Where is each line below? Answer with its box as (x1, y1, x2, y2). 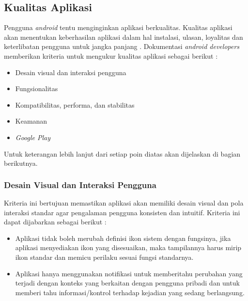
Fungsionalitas (15, 83, 58, 94)
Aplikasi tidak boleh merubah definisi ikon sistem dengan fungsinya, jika (15, 233, 231, 243)
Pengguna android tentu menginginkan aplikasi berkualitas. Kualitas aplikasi (4, 22, 232, 32)
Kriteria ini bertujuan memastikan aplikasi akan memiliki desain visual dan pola (4, 197, 244, 207)
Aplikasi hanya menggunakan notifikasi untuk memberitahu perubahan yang (15, 268, 243, 278)
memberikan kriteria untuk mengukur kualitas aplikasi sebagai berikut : (4, 50, 218, 61)
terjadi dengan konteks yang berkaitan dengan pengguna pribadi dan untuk (15, 278, 240, 288)
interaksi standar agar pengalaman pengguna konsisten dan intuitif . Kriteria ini (4, 207, 240, 217)
